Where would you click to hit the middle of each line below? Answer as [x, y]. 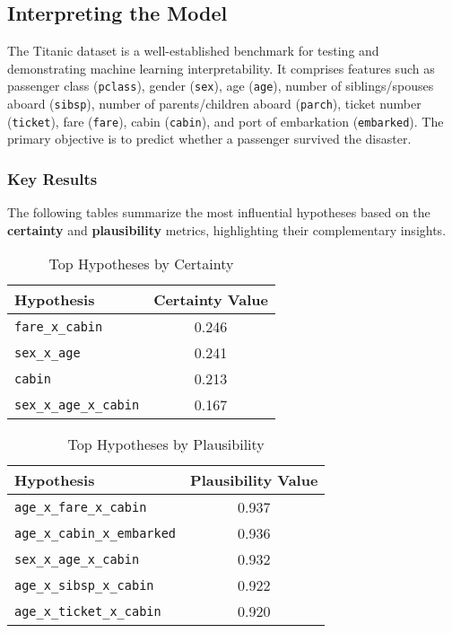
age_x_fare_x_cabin [81, 507]
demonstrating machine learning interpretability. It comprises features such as [221, 68]
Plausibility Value [254, 480]
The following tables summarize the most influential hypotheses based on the [219, 212]
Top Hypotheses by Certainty [141, 264]
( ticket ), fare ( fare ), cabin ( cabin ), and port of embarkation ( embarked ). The [226, 121]
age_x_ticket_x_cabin [88, 611]
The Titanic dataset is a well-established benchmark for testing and [193, 51]
